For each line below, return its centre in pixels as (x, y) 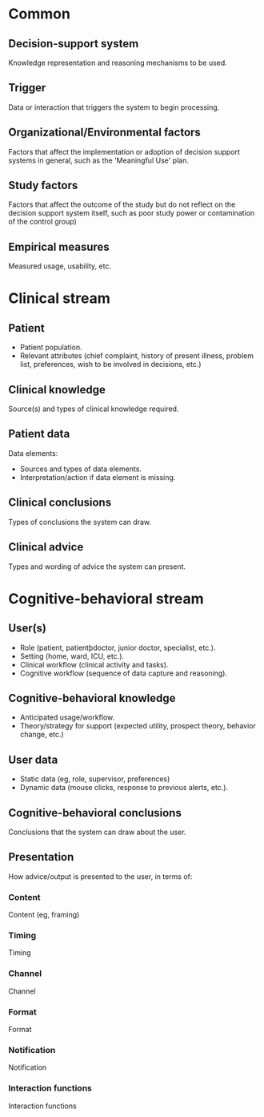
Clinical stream (59, 298)
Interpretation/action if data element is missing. (98, 477)
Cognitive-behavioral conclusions (95, 813)
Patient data (39, 434)
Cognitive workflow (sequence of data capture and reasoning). (124, 673)
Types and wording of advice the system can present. (97, 567)
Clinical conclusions (60, 503)
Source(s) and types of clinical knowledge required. (94, 409)
